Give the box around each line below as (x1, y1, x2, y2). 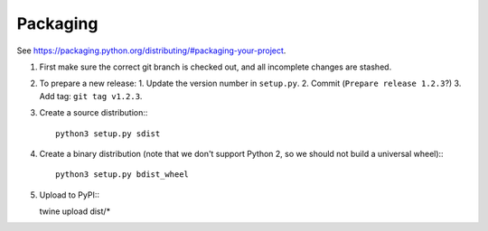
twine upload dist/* (39, 206, 111, 217)
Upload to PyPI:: (39, 189, 99, 200)
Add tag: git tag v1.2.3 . (39, 90, 143, 101)
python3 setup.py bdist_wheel (55, 170, 190, 180)
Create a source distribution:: (39, 107, 148, 118)
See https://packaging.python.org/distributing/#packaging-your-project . (16, 45, 286, 56)
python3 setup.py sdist (55, 128, 161, 139)
